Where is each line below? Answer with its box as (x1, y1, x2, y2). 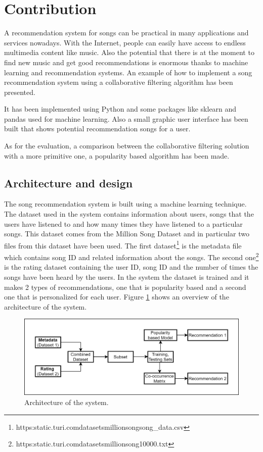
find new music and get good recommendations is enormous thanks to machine (4, 57, 248, 67)
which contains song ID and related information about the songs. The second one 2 (4, 250, 259, 262)
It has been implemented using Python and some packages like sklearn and (4, 104, 237, 114)
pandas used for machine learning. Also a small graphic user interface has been (4, 113, 248, 124)
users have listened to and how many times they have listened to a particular (4, 218, 243, 229)
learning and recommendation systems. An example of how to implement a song (4, 67, 252, 77)
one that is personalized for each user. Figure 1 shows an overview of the (4, 291, 229, 302)
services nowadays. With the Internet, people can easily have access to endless (4, 37, 246, 47)
